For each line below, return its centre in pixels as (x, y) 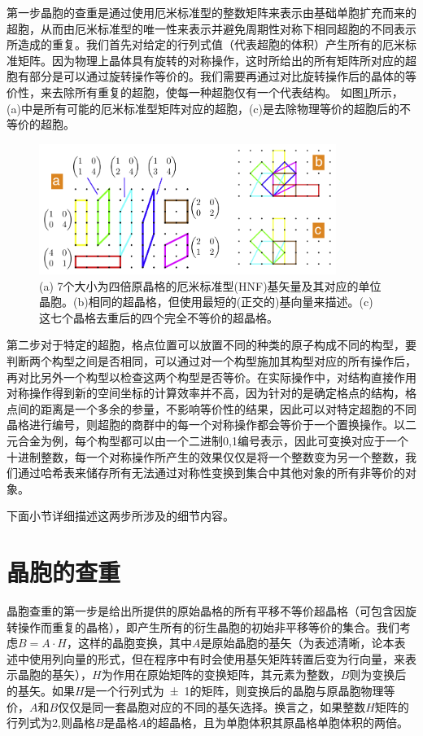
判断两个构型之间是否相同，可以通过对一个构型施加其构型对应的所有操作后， (211, 361)
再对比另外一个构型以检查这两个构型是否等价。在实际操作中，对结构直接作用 (211, 377)
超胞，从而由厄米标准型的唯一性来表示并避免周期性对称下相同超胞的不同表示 (211, 28)
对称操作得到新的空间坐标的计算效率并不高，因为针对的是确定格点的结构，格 (211, 393)
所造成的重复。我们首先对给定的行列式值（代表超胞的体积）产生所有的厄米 (206, 44)
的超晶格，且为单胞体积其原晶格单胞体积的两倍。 (278, 723)
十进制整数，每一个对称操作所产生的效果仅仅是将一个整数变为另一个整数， (206, 456)
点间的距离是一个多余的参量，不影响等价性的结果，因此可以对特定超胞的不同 (211, 408)
